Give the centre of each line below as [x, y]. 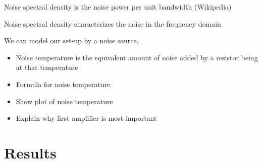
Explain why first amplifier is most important [86, 118]
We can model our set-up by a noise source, [71, 40]
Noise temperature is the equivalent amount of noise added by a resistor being [137, 57]
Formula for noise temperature [63, 84]
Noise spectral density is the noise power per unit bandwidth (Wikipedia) [118, 7]
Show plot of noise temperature [64, 101]
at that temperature [47, 67]
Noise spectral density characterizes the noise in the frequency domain [113, 23]
